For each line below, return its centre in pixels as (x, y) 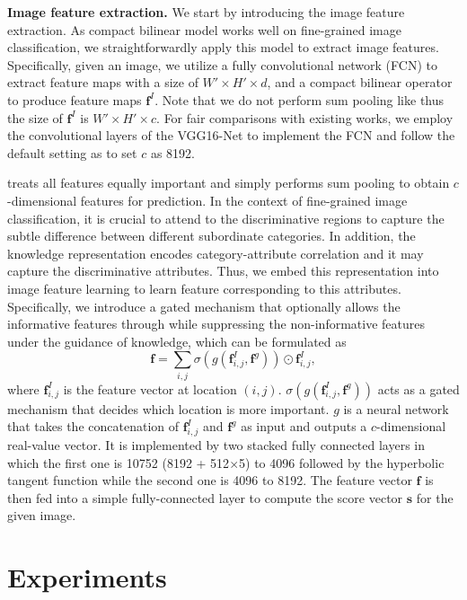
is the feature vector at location (150, 388)
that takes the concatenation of (93, 426)
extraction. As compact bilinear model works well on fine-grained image (204, 29)
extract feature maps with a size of (103, 82)
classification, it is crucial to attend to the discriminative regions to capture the (226, 218)
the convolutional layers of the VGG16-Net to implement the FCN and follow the (231, 135)
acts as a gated (419, 388)
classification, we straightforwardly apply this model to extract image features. (223, 47)
